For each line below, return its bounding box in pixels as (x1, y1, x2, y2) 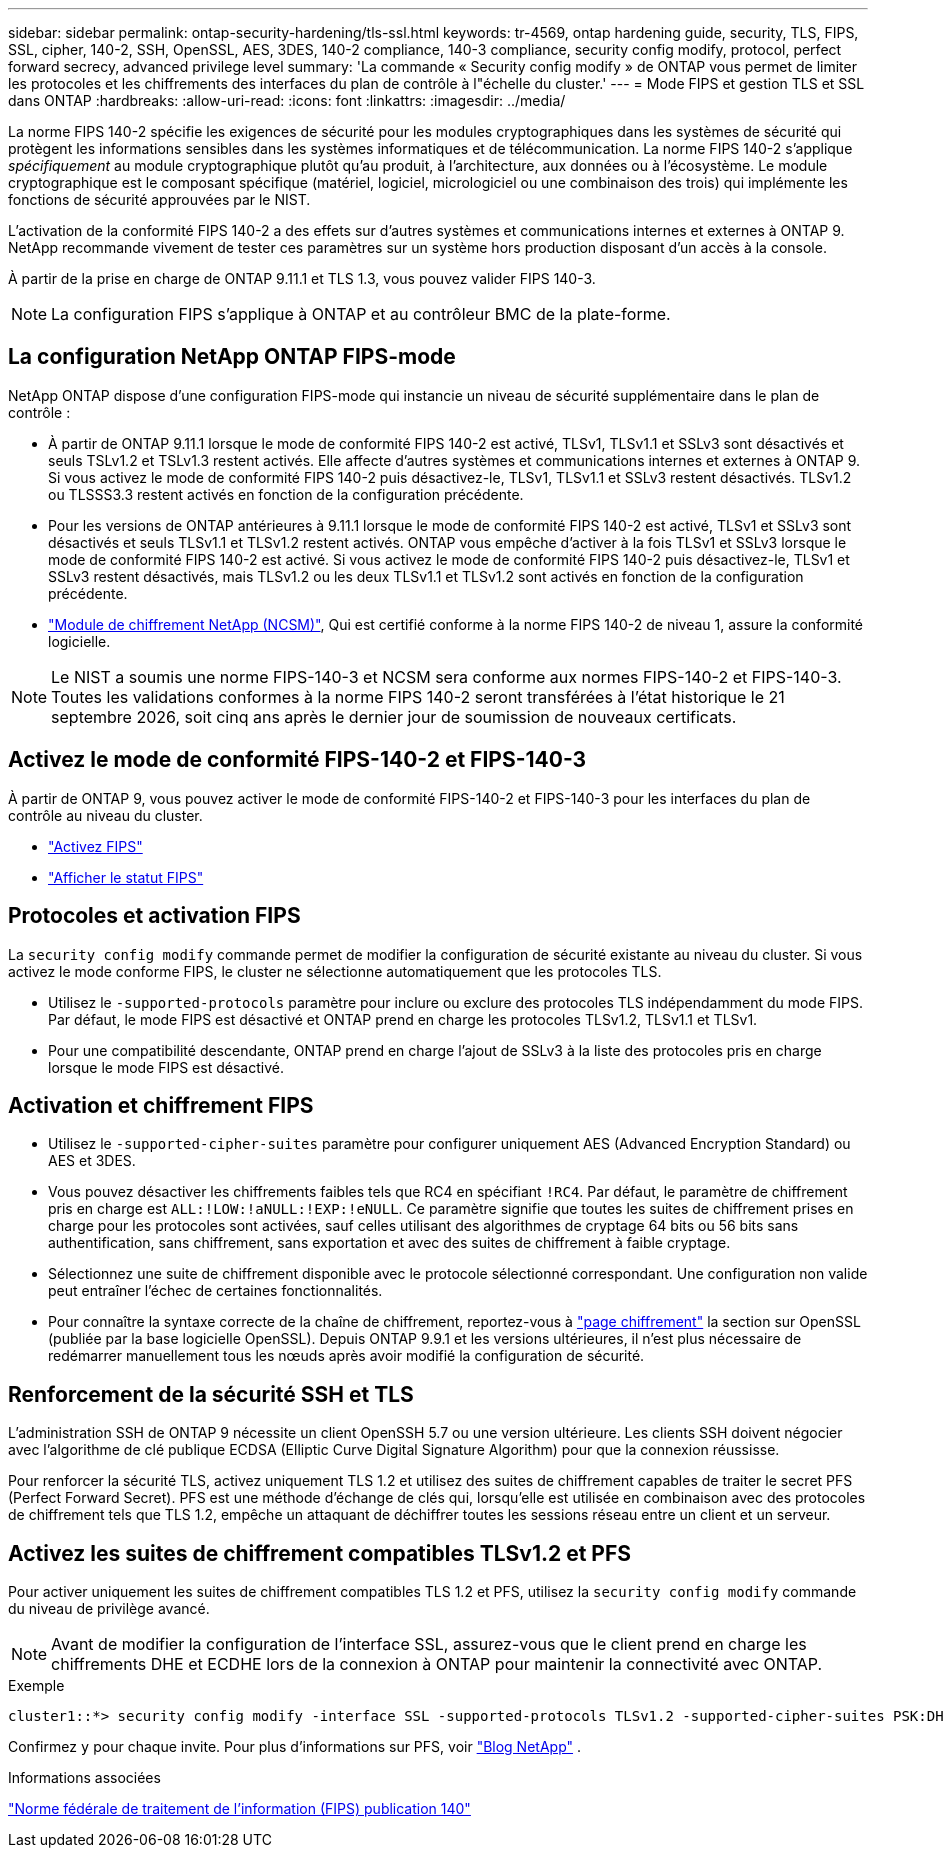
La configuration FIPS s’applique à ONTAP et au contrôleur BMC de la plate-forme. (51, 304, 671, 324)
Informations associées (8, 1769, 161, 1787)
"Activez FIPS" (48, 837, 143, 855)
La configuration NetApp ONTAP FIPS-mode (8, 344, 456, 370)
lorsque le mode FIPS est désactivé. (48, 1058, 284, 1076)
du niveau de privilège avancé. (8, 1600, 210, 1618)
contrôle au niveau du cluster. (8, 806, 203, 824)
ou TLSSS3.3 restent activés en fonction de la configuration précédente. (48, 485, 524, 503)
